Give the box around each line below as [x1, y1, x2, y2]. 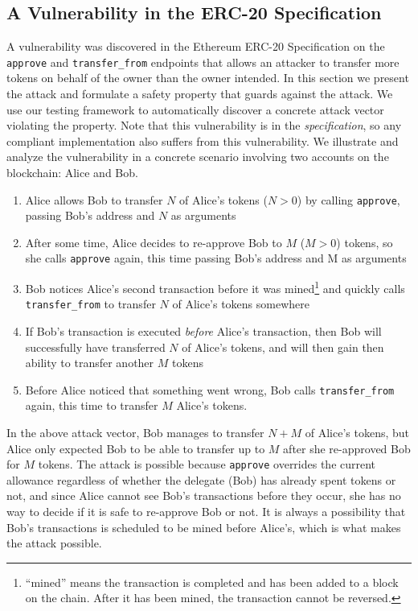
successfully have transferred [25, 338, 166, 355]
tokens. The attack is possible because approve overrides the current [38, 456, 376, 473]
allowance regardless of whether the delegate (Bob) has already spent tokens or [6, 471, 396, 488]
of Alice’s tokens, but [305, 424, 410, 441]
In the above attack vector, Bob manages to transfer [6, 424, 264, 441]
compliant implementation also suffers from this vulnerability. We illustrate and [6, 132, 399, 149]
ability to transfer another [25, 354, 154, 371]
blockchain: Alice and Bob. [6, 164, 138, 181]
